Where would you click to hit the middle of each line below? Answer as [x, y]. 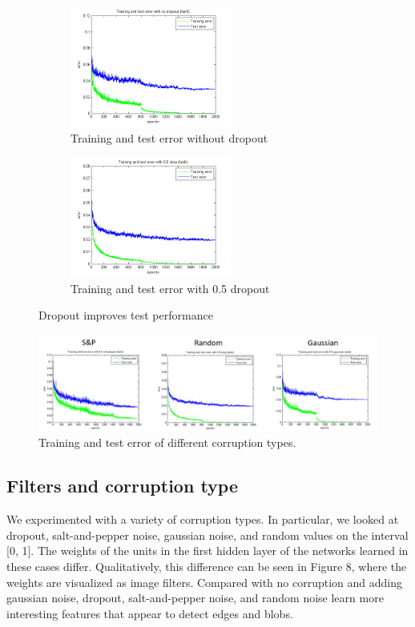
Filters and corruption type [123, 486]
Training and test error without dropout [169, 137]
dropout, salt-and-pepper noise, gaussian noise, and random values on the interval [207, 535]
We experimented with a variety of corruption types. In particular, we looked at [203, 519]
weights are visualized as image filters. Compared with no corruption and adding [205, 582]
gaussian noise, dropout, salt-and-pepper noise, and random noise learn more [195, 598]
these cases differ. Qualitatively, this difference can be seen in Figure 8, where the [207, 567]
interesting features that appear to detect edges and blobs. [150, 613]
